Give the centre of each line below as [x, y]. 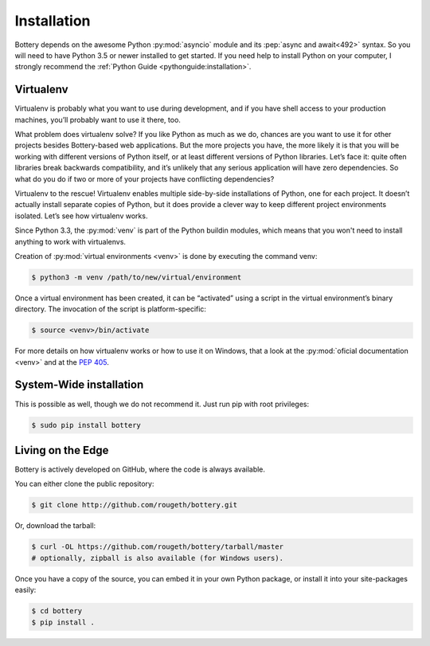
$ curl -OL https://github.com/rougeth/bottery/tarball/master [158, 547]
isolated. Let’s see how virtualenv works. [81, 216]
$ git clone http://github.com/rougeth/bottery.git [135, 505]
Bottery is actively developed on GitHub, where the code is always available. [140, 469]
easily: [25, 590]
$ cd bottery [57, 611]
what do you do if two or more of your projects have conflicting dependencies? [145, 178]
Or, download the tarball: [55, 526]
